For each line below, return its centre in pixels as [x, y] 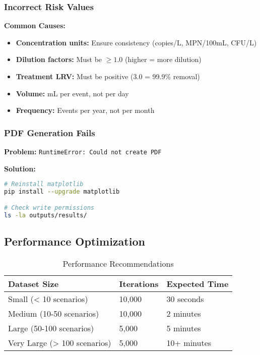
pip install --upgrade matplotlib [62, 192]
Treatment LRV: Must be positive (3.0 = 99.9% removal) [108, 76]
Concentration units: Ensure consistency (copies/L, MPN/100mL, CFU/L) [136, 42]
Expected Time [198, 283]
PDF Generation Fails [50, 132]
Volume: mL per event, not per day [72, 93]
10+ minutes [189, 342]
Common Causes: [35, 25]
